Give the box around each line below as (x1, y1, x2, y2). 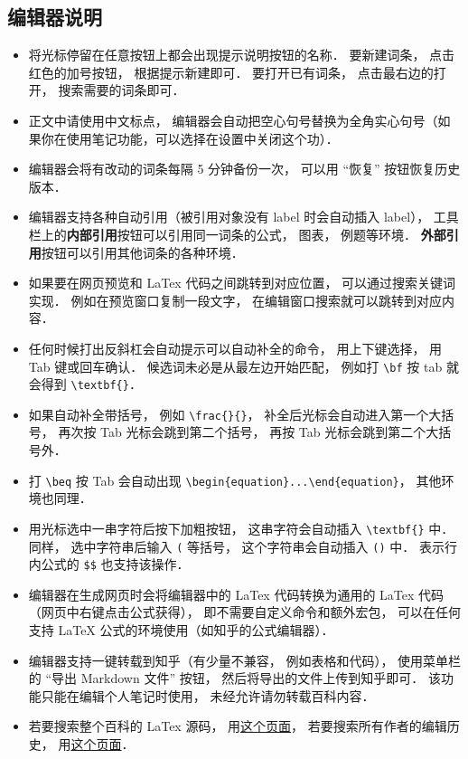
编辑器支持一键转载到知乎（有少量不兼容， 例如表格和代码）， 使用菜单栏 (28, 650, 462, 669)
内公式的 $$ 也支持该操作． (28, 555, 190, 574)
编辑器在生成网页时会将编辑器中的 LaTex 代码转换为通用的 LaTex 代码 (28, 584, 445, 603)
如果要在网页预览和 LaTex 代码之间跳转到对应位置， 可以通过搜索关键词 (28, 273, 456, 292)
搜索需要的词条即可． (58, 81, 185, 100)
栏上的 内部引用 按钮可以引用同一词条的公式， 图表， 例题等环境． (28, 224, 417, 243)
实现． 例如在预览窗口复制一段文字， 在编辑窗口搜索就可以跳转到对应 (28, 290, 443, 309)
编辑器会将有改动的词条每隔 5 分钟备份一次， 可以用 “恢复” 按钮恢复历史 (28, 159, 461, 178)
